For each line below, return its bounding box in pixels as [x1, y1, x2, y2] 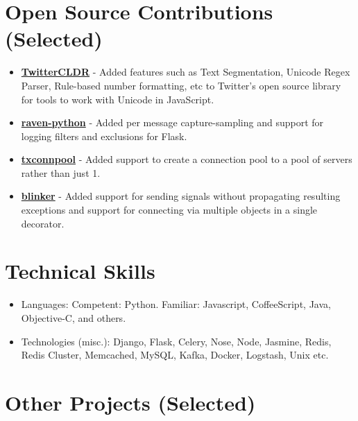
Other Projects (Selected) [5, 388, 256, 416]
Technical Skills [5, 257, 155, 285]
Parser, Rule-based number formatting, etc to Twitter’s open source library [21, 78, 341, 92]
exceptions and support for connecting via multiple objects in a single [21, 203, 318, 217]
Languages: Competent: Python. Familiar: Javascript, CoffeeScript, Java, [21, 297, 331, 311]
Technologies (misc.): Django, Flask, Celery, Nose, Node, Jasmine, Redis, [21, 334, 332, 348]
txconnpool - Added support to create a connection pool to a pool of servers [21, 152, 352, 166]
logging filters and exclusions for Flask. [21, 128, 187, 143]
